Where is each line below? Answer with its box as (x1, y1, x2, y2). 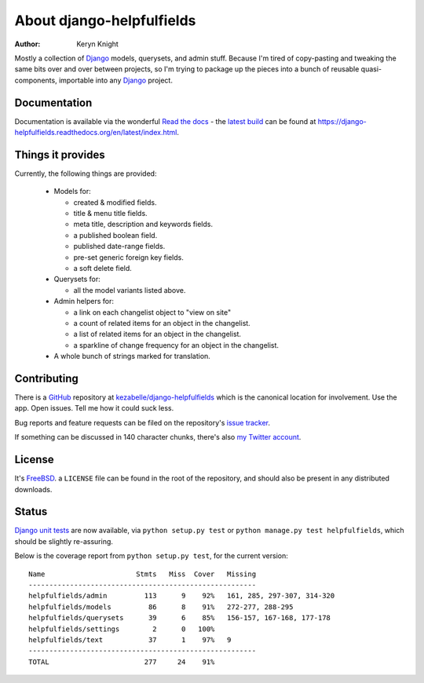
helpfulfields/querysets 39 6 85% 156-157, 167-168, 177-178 (28, 613, 331, 623)
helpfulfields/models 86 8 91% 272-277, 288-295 (28, 602, 294, 612)
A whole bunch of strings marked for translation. (53, 352, 211, 361)
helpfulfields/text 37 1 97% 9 (28, 635, 232, 644)
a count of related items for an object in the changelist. (73, 319, 250, 327)
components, (14, 75, 58, 85)
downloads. (14, 484, 53, 494)
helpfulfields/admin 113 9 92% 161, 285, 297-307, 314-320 (28, 591, 335, 601)
